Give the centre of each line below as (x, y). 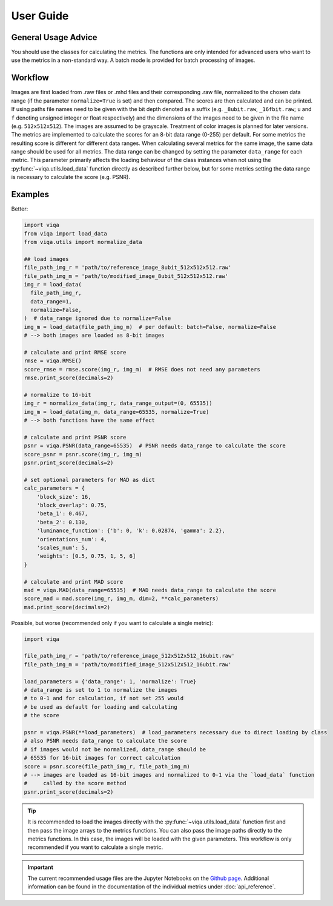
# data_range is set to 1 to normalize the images (101, 690)
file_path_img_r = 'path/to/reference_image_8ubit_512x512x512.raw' (128, 268)
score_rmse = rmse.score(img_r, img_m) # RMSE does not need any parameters (142, 369)
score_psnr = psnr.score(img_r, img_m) (83, 454)
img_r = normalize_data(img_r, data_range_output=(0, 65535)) (118, 403)
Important (41, 867)
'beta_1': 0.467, (62, 514)
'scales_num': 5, (62, 548)
